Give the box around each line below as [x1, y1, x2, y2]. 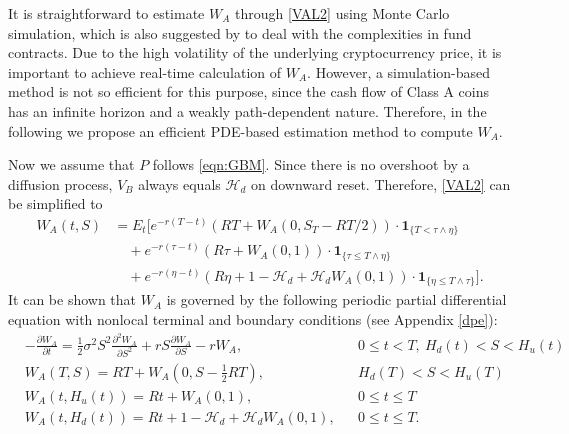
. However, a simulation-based [307, 61, 491, 82]
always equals [138, 173, 221, 194]
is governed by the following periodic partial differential [166, 289, 507, 310]
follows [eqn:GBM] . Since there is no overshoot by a [152, 154, 470, 175]
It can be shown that [8, 289, 137, 310]
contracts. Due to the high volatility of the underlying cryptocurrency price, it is [8, 42, 502, 63]
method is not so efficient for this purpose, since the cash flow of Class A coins [8, 81, 489, 102]
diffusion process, [8, 173, 113, 194]
